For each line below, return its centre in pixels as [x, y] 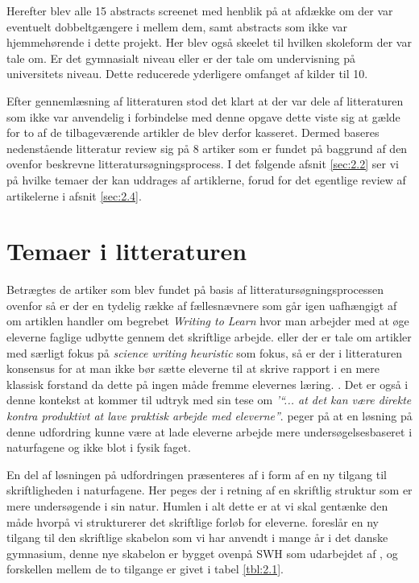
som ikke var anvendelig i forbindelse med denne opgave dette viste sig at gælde [203, 116]
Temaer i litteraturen [127, 251]
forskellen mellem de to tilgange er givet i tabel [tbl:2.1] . [145, 569]
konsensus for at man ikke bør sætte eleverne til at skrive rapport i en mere [193, 368]
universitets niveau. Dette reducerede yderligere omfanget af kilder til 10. [187, 74]
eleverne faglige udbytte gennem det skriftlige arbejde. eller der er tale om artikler [209, 337]
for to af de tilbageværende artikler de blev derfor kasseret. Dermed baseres [193, 132]
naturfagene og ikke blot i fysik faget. [99, 447]
